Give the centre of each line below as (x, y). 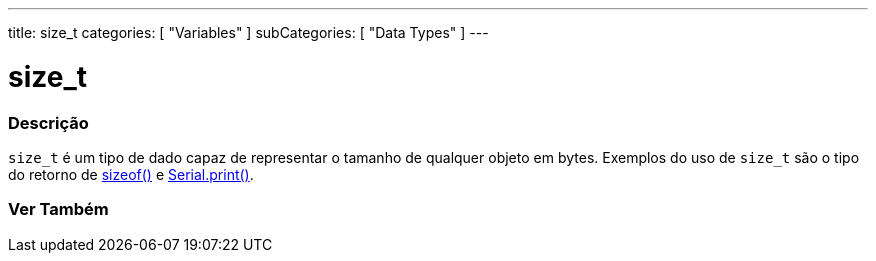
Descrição (48, 122)
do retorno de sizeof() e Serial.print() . (131, 174)
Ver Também (58, 209)
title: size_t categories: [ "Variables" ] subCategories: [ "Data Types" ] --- (248, 32)
